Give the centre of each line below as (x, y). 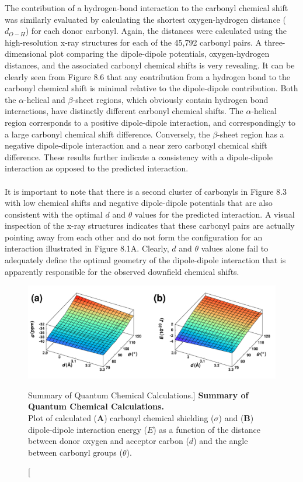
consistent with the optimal (54, 214)
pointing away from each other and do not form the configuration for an (134, 237)
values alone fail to (235, 248)
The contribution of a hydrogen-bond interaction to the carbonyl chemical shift (147, 8)
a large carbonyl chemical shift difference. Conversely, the (107, 134)
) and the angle (221, 441)
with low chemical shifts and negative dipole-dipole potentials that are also (139, 203)
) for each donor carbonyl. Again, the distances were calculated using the (156, 31)
